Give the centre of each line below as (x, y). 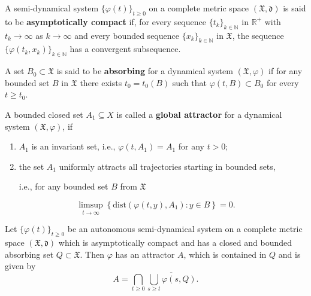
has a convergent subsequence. (125, 49)
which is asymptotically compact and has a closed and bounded (175, 242)
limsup (91, 205)
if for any (286, 71)
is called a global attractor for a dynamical (199, 114)
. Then (92, 254)
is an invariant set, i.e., (73, 146)
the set (31, 166)
